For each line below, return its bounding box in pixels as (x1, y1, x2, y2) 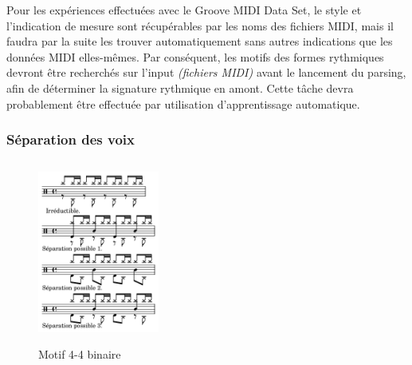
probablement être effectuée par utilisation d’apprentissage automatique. (6, 95, 360, 112)
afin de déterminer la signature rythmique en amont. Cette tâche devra (6, 79, 354, 96)
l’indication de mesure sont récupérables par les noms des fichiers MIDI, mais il (6, 17, 394, 34)
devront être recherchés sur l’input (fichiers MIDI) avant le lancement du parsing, (6, 64, 406, 81)
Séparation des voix (6, 129, 135, 149)
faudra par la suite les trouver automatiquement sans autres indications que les (6, 33, 393, 50)
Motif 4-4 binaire (38, 345, 121, 362)
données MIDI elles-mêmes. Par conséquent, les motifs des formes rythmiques (6, 48, 384, 65)
